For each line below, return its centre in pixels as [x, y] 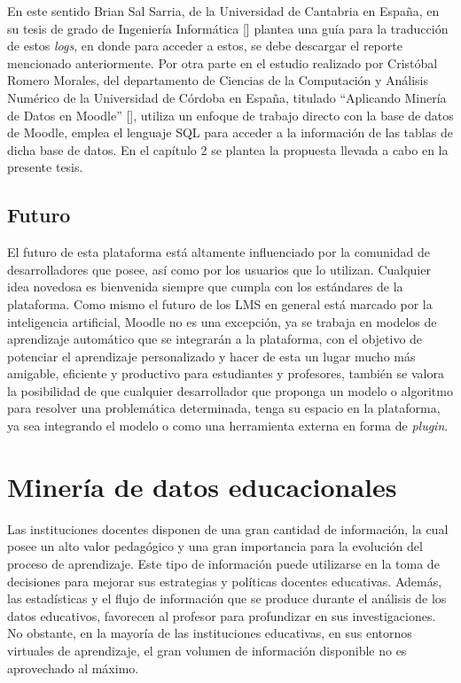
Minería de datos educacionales [202, 486]
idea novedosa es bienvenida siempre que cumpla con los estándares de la [205, 287]
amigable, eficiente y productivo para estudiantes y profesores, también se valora [226, 373]
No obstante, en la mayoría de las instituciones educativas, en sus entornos [210, 633]
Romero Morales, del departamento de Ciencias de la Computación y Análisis [218, 80]
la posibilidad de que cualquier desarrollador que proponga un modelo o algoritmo [230, 390]
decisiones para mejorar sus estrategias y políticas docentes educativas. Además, [225, 581]
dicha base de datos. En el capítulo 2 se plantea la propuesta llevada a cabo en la [228, 149]
